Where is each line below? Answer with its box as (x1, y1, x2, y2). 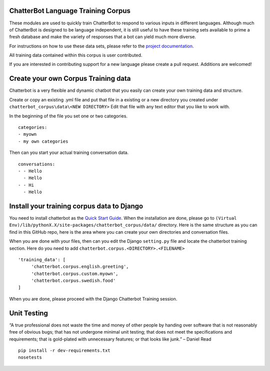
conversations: (18, 161, 55, 167)
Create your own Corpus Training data (9, 74, 131, 83)
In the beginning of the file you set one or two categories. (9, 113, 127, 119)
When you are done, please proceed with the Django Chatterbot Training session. (9, 296, 177, 302)
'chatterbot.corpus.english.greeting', (31, 264, 129, 270)
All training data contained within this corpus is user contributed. (9, 52, 142, 58)
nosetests (18, 355, 42, 361)
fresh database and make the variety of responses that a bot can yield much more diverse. (9, 34, 196, 40)
